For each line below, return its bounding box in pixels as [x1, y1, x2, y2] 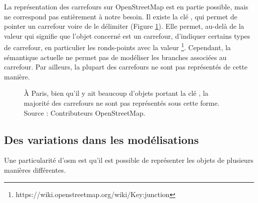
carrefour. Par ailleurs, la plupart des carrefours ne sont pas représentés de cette [4, 62, 248, 72]
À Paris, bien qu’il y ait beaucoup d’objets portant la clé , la [24, 88, 208, 98]
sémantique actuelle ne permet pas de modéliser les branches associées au [4, 52, 227, 62]
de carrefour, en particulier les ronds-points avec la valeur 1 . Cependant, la [4, 41, 231, 53]
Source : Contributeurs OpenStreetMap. [24, 107, 145, 118]
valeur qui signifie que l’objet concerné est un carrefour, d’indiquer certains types [4, 30, 251, 41]
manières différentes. [4, 164, 66, 175]
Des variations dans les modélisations [4, 132, 199, 147]
